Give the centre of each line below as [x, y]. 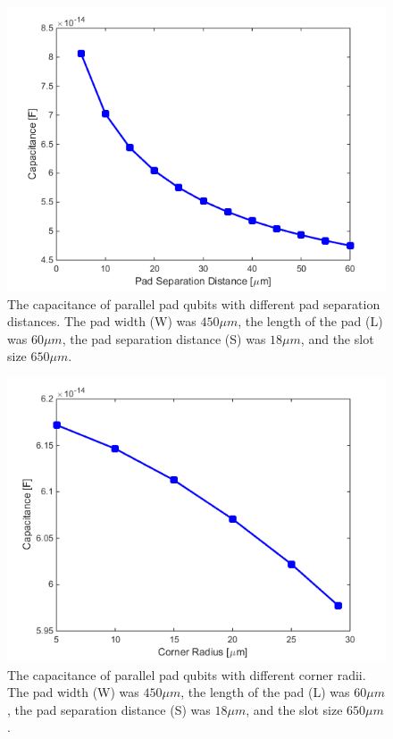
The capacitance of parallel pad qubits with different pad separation [194, 303]
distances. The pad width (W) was [102, 321]
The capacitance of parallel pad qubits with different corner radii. [187, 674]
